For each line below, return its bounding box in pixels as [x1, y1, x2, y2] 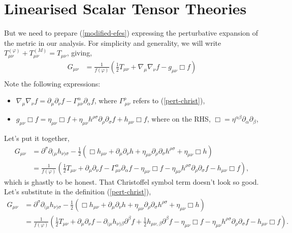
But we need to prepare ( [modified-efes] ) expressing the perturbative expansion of [4, 27, 258, 38]
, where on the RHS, [147, 113, 211, 124]
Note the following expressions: [4, 78, 101, 89]
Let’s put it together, [4, 133, 70, 143]
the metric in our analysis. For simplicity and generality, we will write [4, 37, 221, 48]
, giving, [67, 47, 92, 58]
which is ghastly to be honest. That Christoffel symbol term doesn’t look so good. [4, 176, 259, 187]
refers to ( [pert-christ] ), [133, 95, 205, 106]
